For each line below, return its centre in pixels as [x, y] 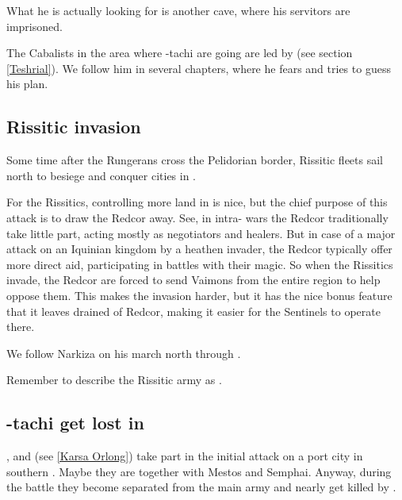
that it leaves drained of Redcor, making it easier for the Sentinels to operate [193, 311]
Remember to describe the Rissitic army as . [114, 380]
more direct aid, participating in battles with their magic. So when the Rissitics [200, 264]
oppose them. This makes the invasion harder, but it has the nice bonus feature [199, 295]
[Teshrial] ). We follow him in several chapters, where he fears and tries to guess [199, 68]
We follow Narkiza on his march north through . [124, 353]
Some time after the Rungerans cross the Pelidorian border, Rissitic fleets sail [195, 160]
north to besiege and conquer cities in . [101, 175]
